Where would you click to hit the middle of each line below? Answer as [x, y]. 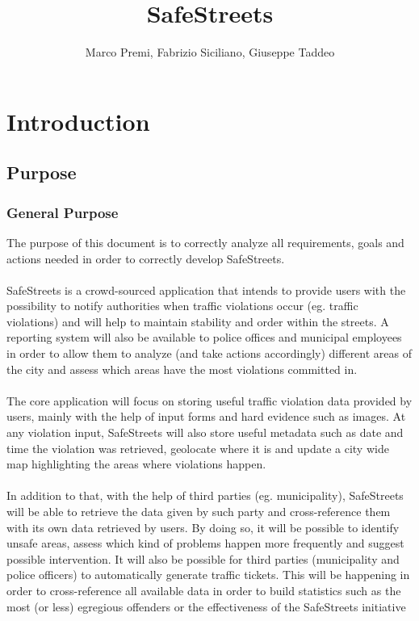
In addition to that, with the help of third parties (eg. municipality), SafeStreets [205, 495]
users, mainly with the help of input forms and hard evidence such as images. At [206, 416]
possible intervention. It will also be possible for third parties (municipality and [203, 558]
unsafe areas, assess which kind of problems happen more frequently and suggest [205, 543]
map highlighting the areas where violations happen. [136, 464]
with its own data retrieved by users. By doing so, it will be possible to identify [203, 527]
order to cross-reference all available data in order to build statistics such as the [204, 590]
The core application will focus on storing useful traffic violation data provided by [209, 400]
